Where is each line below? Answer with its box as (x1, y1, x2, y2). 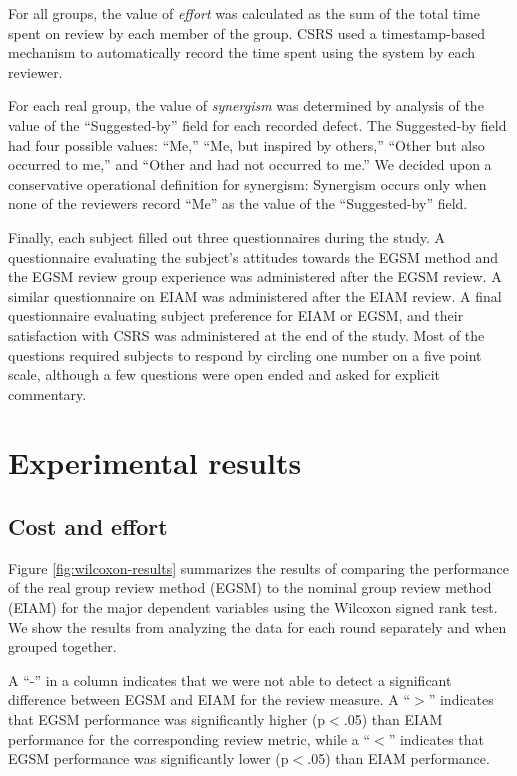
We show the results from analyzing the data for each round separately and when (8, 616, 507, 637)
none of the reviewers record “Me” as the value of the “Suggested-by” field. (8, 193, 468, 214)
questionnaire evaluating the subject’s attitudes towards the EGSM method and (8, 246, 499, 267)
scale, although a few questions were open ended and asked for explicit (8, 364, 441, 385)
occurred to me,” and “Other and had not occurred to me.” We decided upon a (8, 154, 492, 175)
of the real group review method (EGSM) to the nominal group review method (8, 577, 492, 598)
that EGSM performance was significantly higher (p (8, 709, 326, 730)
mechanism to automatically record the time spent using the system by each (8, 42, 476, 63)
